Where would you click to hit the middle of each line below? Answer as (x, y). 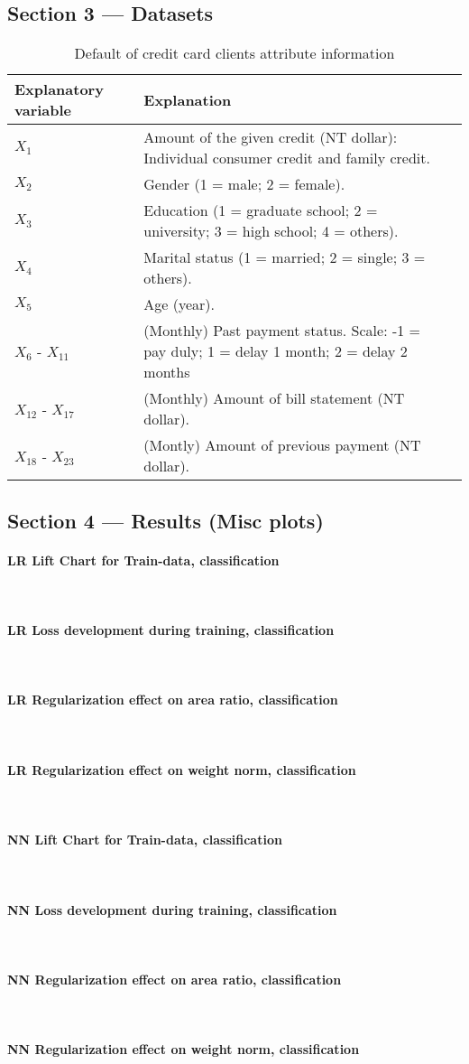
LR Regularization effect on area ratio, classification (173, 700)
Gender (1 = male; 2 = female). (244, 184)
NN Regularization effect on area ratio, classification (175, 979)
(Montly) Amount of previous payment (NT (282, 445)
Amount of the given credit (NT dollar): (271, 137)
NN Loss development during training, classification (172, 909)
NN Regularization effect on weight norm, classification (184, 1049)
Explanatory (59, 89)
